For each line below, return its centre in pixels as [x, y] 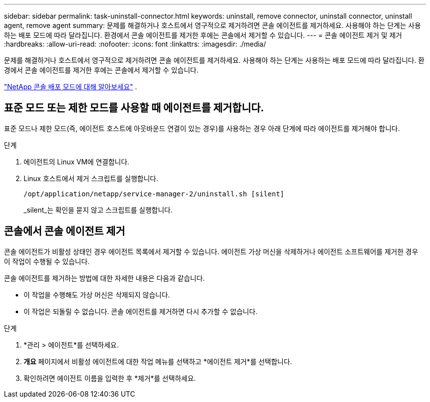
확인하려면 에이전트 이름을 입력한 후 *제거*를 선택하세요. [110, 378]
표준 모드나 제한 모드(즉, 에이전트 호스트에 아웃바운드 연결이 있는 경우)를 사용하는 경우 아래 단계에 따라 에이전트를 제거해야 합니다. [202, 128]
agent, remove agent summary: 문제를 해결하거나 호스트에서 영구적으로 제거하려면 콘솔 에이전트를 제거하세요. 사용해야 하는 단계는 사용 [213, 25]
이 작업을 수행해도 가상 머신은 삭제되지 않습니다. [97, 295]
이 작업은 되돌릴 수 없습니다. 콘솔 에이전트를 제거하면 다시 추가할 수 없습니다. [141, 311]
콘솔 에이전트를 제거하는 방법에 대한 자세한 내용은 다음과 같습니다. [105, 278]
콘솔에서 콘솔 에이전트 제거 [65, 231]
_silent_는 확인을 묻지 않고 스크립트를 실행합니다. [98, 210]
